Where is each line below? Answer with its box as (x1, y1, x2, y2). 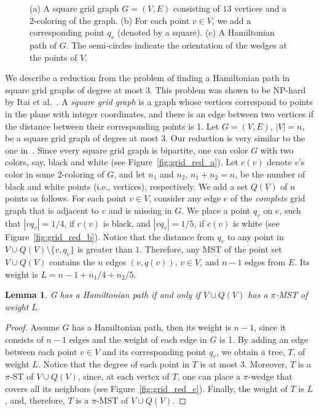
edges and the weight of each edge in (69, 333, 207, 346)
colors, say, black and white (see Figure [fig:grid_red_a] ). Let (5, 155, 238, 168)
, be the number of (235, 167, 305, 180)
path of (30, 38, 57, 51)
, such (279, 203, 301, 216)
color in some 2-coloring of (5, 167, 104, 180)
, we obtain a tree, (216, 345, 285, 358)
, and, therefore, (5, 394, 65, 407)
